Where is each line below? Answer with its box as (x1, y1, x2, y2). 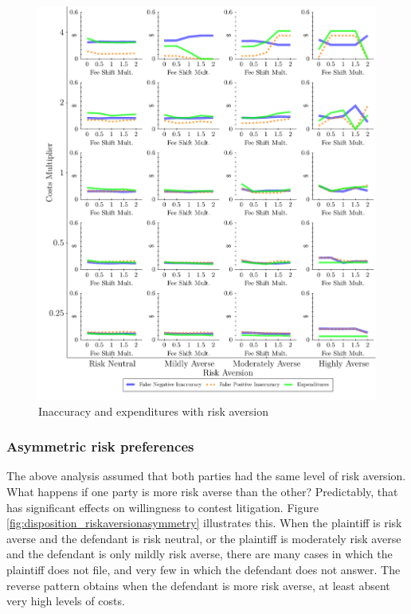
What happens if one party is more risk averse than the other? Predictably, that (6, 483, 398, 499)
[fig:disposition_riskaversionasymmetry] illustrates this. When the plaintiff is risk (6, 514, 402, 531)
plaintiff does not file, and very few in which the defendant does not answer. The (6, 561, 401, 577)
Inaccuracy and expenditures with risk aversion (38, 402, 268, 419)
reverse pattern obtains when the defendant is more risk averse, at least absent (6, 577, 390, 593)
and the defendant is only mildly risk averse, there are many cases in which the (6, 546, 393, 562)
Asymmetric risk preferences (6, 436, 194, 456)
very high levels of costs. (6, 592, 125, 609)
